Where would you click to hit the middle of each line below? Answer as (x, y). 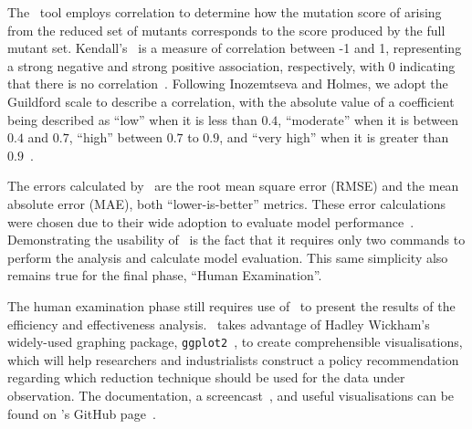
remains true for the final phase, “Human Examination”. (165, 275)
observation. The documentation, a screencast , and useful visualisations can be (231, 395)
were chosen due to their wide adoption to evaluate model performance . (211, 221)
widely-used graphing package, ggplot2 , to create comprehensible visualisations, (235, 342)
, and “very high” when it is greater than (334, 137)
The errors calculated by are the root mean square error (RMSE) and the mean (233, 186)
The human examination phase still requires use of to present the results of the (231, 305)
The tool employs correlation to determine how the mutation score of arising (225, 12)
